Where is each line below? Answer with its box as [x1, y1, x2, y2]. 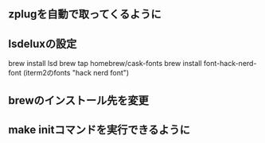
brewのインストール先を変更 [8, 94, 149, 107]
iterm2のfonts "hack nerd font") [25, 68, 130, 78]
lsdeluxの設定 [8, 37, 77, 50]
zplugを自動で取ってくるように [8, 7, 162, 21]
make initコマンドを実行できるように [8, 122, 191, 137]
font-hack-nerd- [203, 59, 257, 68]
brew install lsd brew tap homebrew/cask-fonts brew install [8, 59, 202, 68]
